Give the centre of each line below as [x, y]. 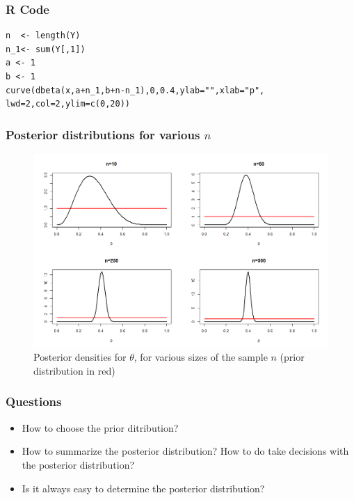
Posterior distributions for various [103, 134]
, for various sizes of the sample [201, 357]
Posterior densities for [80, 357]
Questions [34, 401]
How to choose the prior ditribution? [100, 427]
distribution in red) [74, 370]
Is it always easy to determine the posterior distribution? [143, 488]
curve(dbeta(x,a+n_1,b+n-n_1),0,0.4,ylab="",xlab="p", [135, 90]
